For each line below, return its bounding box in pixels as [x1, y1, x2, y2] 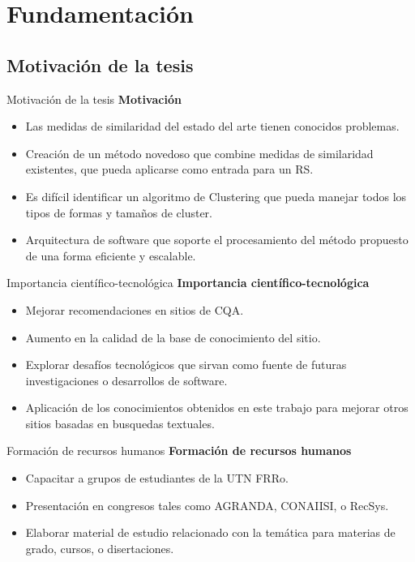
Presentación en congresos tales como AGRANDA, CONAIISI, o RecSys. [25, 496, 389, 513]
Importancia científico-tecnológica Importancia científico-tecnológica [6, 274, 370, 291]
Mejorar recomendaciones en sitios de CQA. [25, 301, 244, 318]
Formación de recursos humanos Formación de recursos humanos [6, 442, 352, 459]
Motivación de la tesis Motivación [6, 90, 182, 107]
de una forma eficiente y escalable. [25, 247, 196, 264]
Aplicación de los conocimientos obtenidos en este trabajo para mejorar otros [25, 399, 409, 416]
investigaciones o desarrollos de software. [25, 371, 228, 388]
